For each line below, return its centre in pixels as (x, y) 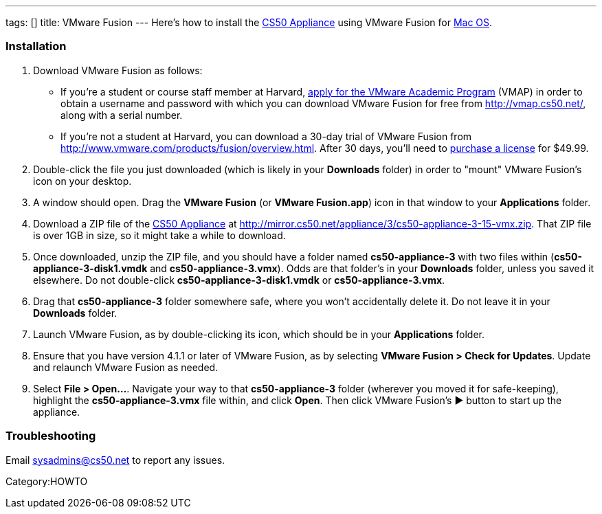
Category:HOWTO (47, 481)
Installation (36, 46)
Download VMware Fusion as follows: (118, 70)
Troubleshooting (51, 436)
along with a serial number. (122, 115)
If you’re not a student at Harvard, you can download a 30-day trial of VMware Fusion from (266, 136)
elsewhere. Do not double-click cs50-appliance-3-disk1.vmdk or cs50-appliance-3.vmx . (239, 280)
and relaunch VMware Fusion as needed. (126, 367)
